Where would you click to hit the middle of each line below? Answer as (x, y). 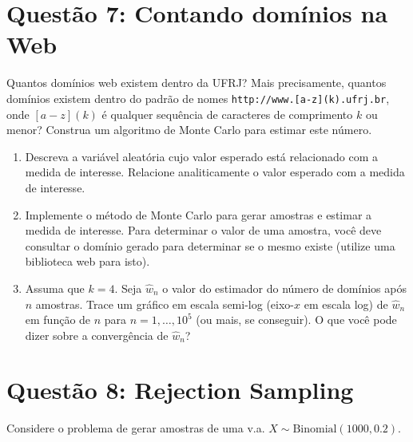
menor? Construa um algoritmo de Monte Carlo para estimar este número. (189, 130)
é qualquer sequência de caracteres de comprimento (227, 114)
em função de (58, 320)
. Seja (128, 288)
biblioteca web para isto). (87, 261)
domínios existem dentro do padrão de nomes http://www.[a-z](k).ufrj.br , (198, 98)
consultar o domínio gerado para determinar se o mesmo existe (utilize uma (210, 245)
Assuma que (55, 288)
